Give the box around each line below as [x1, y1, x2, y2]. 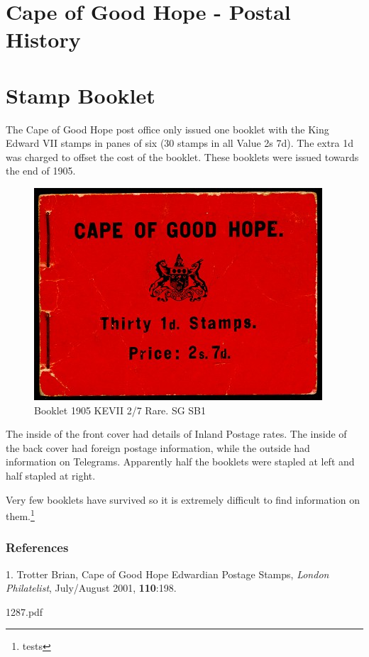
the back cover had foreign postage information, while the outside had [6, 440, 310, 455]
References [6, 539, 69, 556]
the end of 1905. [6, 163, 76, 178]
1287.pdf [6, 604, 43, 619]
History [6, 25, 81, 54]
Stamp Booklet [6, 80, 155, 109]
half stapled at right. [6, 468, 96, 483]
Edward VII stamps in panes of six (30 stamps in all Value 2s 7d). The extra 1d [6, 136, 354, 150]
